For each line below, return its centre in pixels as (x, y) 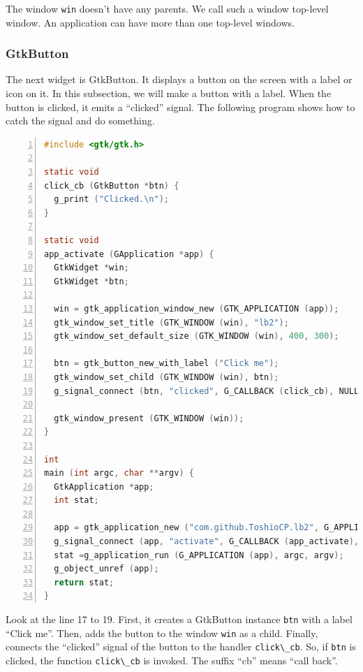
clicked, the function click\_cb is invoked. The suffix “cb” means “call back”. (172, 660)
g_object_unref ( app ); (106, 569)
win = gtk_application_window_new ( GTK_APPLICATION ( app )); (197, 308)
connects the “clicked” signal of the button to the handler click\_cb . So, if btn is (181, 647)
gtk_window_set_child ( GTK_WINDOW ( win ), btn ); (166, 377)
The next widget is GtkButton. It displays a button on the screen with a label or (179, 79)
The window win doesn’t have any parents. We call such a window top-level (167, 8)
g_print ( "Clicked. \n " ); (112, 199)
